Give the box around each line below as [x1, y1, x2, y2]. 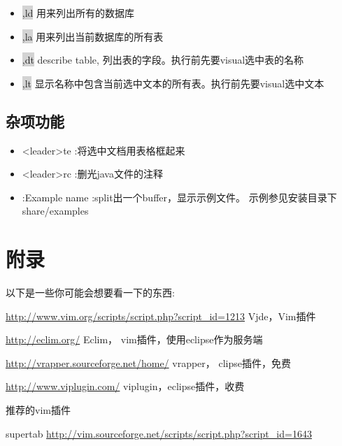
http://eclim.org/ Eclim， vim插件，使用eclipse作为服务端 [6, 332, 263, 347]
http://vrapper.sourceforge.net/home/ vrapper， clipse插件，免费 [6, 355, 291, 370]
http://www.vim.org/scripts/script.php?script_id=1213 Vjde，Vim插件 [6, 308, 316, 323]
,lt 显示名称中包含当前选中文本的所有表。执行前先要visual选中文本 [22, 75, 325, 90]
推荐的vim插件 [6, 403, 71, 417]
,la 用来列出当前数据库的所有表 [22, 29, 164, 43]
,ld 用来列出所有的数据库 [22, 6, 135, 20]
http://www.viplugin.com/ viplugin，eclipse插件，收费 [6, 379, 245, 394]
